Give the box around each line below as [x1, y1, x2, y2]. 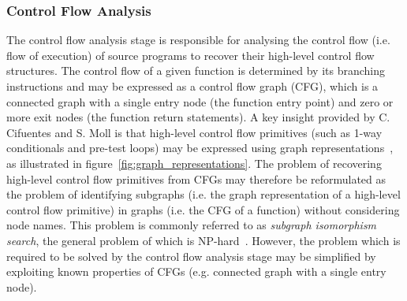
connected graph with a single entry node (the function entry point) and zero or [6, 93, 394, 110]
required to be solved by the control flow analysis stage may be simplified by [6, 247, 376, 264]
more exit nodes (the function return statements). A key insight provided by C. [6, 109, 390, 125]
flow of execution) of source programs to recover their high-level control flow [6, 46, 375, 63]
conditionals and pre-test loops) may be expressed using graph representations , [6, 139, 394, 156]
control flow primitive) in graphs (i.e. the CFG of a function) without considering [6, 201, 400, 217]
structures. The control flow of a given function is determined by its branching [6, 62, 386, 79]
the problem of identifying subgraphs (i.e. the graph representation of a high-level [6, 186, 401, 203]
